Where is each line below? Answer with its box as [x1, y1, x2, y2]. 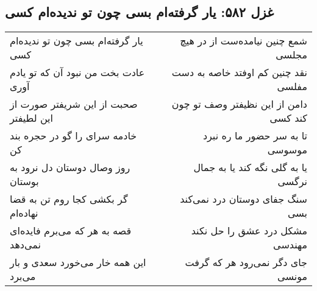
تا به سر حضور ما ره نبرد [202, 128, 307, 143]
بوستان [10, 174, 39, 189]
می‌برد [10, 269, 36, 284]
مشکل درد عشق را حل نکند [191, 223, 307, 238]
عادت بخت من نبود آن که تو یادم [10, 65, 145, 80]
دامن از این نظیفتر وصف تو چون [171, 97, 307, 111]
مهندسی [273, 237, 307, 252]
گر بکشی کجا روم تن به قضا [10, 192, 128, 206]
